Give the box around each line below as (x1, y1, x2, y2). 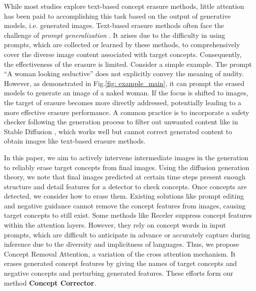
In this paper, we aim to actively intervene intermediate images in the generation (4, 152, 249, 162)
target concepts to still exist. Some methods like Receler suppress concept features (4, 210, 252, 220)
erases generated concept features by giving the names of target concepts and (4, 258, 237, 268)
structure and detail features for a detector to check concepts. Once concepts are (4, 181, 247, 191)
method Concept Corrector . (4, 277, 96, 288)
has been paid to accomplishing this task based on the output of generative (4, 10, 231, 21)
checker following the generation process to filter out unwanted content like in (4, 116, 238, 127)
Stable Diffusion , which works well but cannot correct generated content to (4, 126, 232, 136)
